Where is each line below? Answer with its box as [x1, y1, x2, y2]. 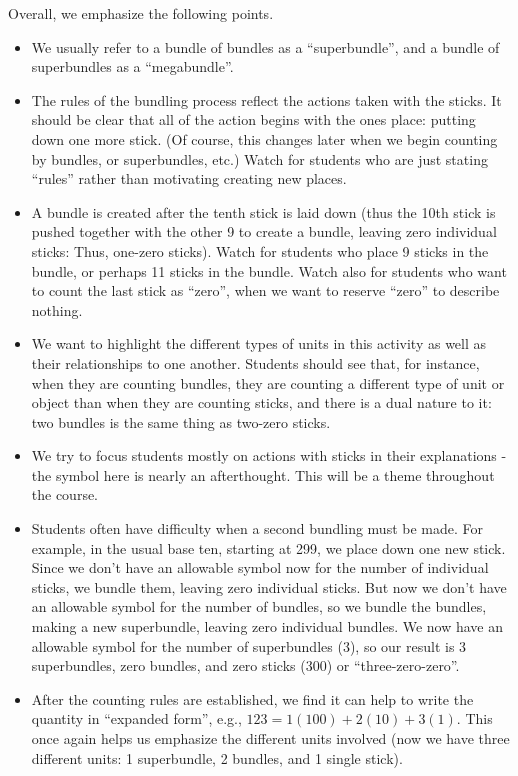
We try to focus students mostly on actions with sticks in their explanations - [31, 445, 507, 466]
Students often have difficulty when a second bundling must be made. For [31, 518, 484, 539]
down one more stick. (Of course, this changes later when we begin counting [31, 128, 498, 149]
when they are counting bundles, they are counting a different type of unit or [31, 372, 505, 393]
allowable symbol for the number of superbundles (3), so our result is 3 [31, 635, 467, 656]
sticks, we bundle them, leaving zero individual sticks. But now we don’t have [31, 576, 507, 597]
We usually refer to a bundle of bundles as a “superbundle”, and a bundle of [31, 36, 500, 57]
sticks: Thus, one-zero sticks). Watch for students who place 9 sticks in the [31, 240, 489, 261]
